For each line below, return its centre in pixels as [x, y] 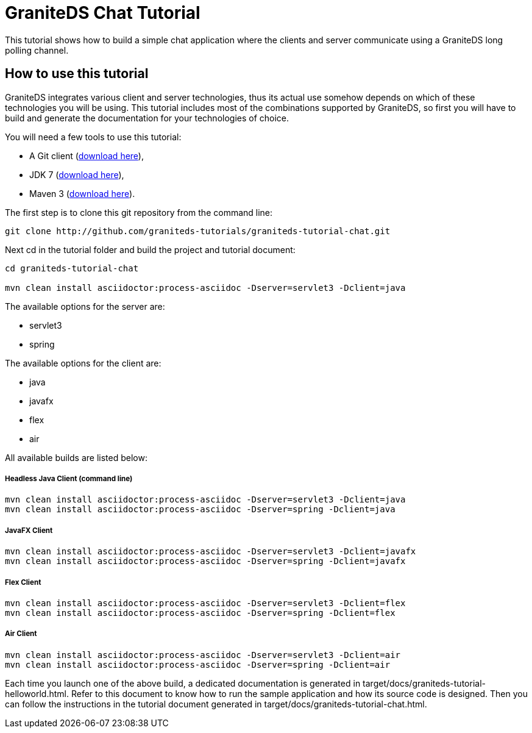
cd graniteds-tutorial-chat [72, 268]
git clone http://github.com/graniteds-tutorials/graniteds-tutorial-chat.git [198, 231]
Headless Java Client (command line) [69, 478]
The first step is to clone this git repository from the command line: [139, 212]
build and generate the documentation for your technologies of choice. [147, 118]
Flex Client [23, 582]
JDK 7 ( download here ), [77, 174]
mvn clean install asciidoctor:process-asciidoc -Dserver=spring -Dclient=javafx [205, 561]
